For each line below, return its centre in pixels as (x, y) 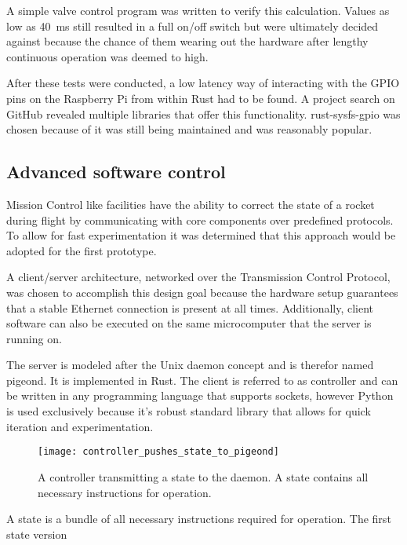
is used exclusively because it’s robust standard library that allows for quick (189, 411)
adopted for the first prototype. (82, 250)
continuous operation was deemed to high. (107, 56)
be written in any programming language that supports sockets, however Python (200, 395)
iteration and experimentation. (80, 426)
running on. (34, 338)
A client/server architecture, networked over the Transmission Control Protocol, (198, 277)
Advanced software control (116, 172)
